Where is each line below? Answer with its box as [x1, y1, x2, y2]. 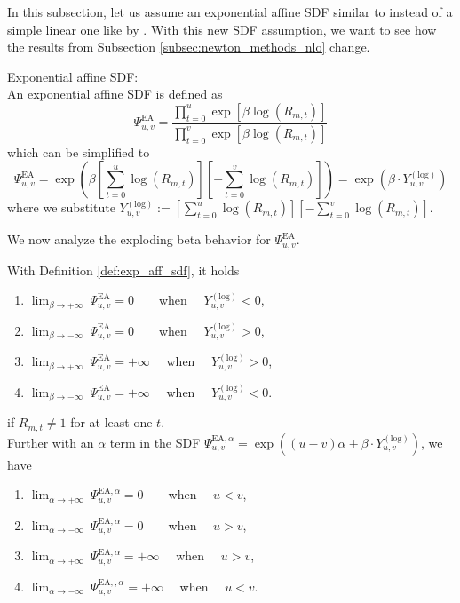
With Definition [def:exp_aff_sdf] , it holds [7, 260, 240, 279]
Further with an [7, 432, 94, 451]
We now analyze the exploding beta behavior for [7, 230, 271, 249]
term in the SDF [109, 432, 201, 451]
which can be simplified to [7, 142, 150, 161]
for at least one [70, 413, 153, 432]
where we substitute [7, 198, 115, 217]
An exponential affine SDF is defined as [7, 84, 223, 103]
